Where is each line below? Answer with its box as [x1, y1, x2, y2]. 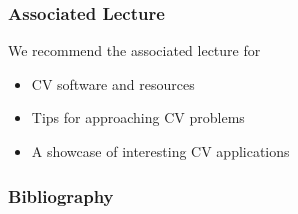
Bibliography [8, 183, 114, 208]
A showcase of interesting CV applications [31, 141, 290, 161]
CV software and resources [31, 73, 195, 94]
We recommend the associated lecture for [8, 40, 261, 61]
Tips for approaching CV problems [31, 107, 245, 128]
